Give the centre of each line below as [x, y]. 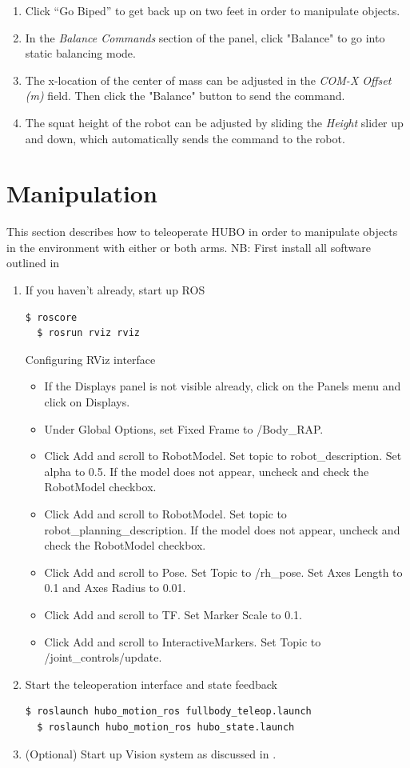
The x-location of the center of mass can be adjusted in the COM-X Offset [208, 80]
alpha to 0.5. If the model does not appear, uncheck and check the [207, 471]
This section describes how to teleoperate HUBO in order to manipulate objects [202, 232]
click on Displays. [87, 402]
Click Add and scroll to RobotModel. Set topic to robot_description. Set [223, 456]
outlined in [33, 263]
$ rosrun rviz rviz [88, 333]
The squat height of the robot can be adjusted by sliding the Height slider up [214, 122]
